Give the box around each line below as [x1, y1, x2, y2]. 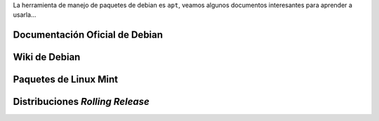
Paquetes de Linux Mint [13, 73, 119, 85]
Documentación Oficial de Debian [13, 29, 164, 41]
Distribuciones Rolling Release [13, 96, 150, 108]
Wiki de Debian [13, 51, 81, 63]
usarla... [13, 10, 36, 19]
